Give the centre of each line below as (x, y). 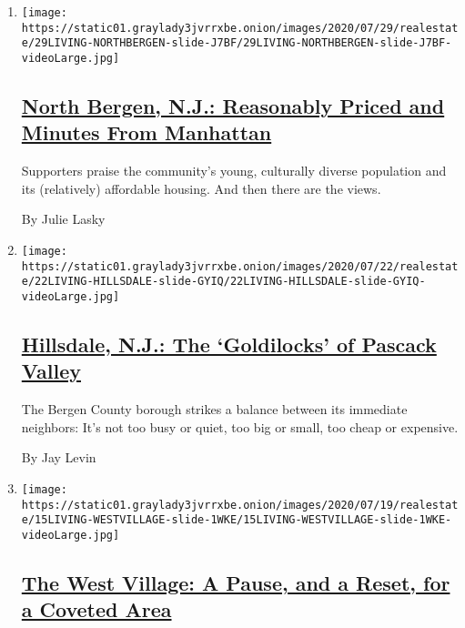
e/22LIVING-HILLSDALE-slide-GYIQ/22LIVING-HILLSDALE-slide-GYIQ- (223, 282)
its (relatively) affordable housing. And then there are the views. (201, 188)
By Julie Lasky (63, 219)
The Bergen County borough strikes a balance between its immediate (214, 409)
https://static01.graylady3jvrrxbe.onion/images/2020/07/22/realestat (240, 266)
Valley (51, 371)
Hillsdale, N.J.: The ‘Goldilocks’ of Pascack (229, 344)
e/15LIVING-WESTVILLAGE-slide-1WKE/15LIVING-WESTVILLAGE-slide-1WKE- (237, 520)
